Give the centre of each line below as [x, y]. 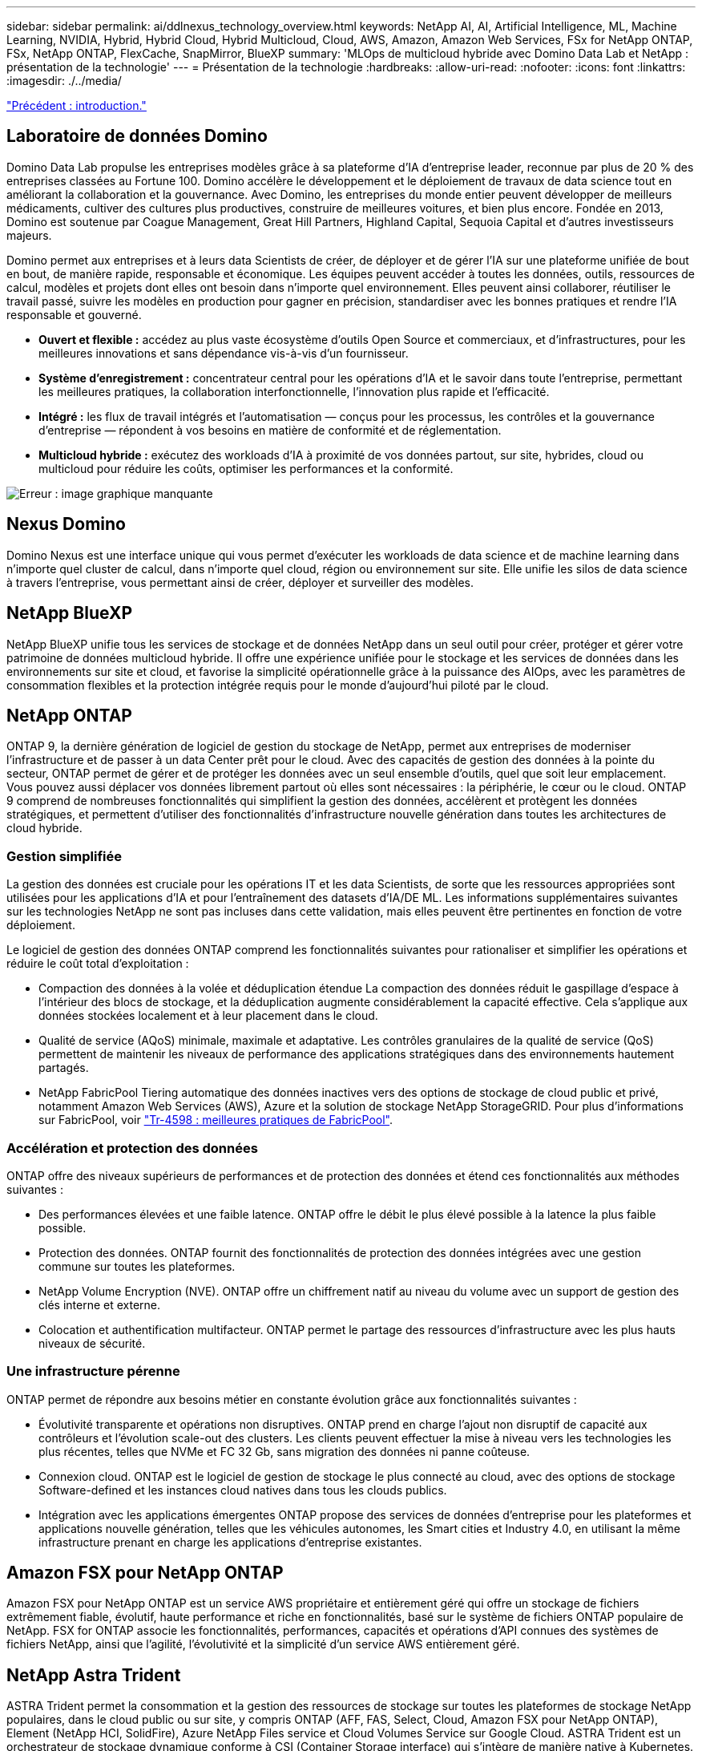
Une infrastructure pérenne [93, 1371]
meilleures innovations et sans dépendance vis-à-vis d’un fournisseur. [224, 353]
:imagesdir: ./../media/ [64, 81]
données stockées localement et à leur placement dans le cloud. [208, 1016]
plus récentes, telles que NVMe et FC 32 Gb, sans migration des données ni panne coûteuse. [284, 1451]
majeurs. [29, 235]
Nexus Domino [66, 524]
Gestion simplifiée [64, 856]
